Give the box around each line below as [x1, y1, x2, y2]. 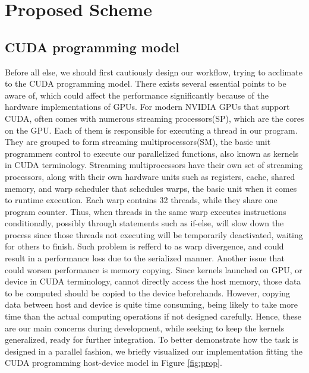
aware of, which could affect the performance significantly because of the [5, 88, 269, 101]
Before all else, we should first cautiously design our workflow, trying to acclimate [5, 65, 302, 78]
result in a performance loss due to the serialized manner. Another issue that [5, 252, 285, 264]
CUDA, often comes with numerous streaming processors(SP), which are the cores [5, 112, 304, 124]
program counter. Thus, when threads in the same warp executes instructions [5, 205, 286, 217]
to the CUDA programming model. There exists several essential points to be [5, 77, 286, 90]
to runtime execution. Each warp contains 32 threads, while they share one [5, 194, 278, 206]
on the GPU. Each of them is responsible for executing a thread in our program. [5, 124, 298, 136]
